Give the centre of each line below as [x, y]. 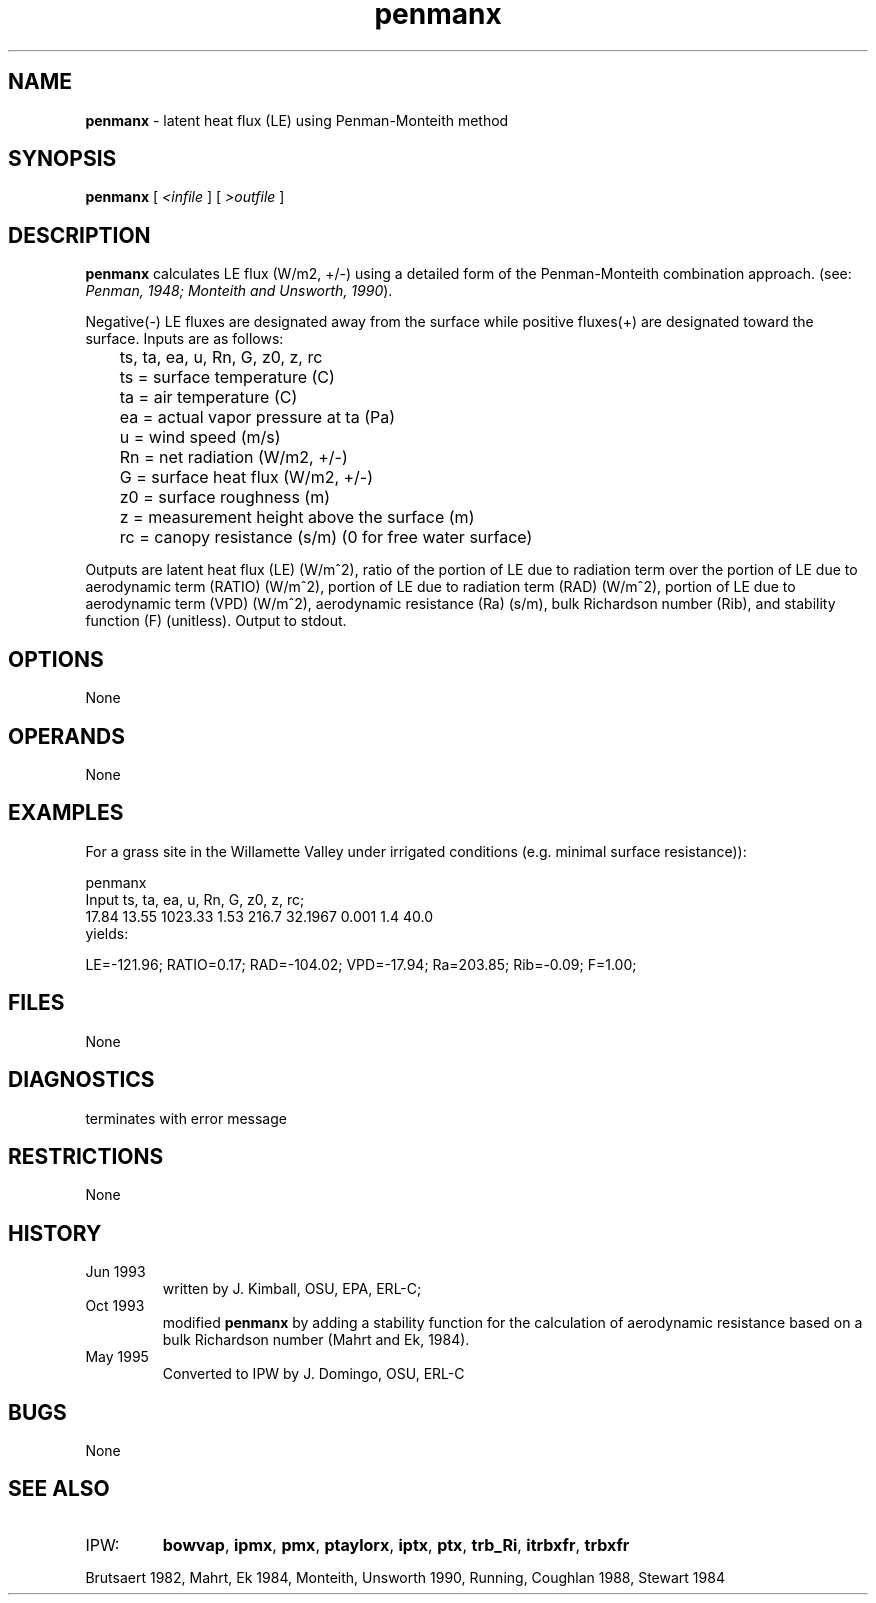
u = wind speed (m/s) [200, 437]
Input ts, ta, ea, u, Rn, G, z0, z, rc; [195, 899]
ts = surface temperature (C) [227, 377]
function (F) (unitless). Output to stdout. [216, 621]
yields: [107, 933]
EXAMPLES [66, 813]
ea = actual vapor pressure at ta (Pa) [257, 417]
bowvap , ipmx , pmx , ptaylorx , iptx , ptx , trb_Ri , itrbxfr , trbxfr [396, 1544]
